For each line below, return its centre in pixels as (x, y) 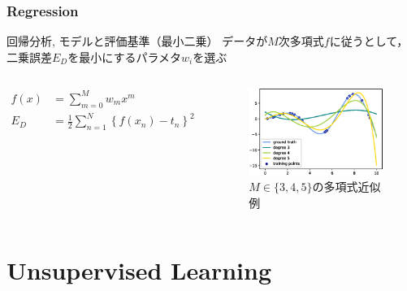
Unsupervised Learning (139, 269)
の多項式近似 (346, 187)
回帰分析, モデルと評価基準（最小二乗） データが (137, 41)
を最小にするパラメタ (124, 56)
